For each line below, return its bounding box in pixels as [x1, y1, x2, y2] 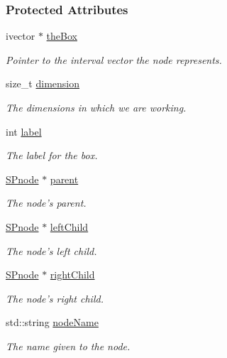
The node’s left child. [6, 243, 97, 258]
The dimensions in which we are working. [6, 100, 187, 114]
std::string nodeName [6, 315, 99, 330]
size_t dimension [6, 76, 79, 91]
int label [6, 124, 42, 139]
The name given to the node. [6, 338, 131, 353]
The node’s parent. [6, 195, 87, 210]
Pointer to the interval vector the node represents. [6, 52, 222, 67]
